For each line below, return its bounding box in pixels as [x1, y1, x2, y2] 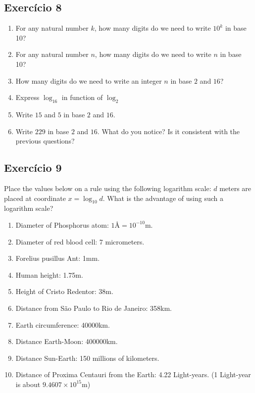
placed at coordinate [4, 193, 66, 203]
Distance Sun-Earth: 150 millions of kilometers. [15, 352, 159, 363]
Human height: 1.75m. [15, 269, 83, 280]
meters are [219, 183, 252, 193]
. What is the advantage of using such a [102, 193, 224, 203]
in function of [61, 92, 103, 102]
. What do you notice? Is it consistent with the [97, 126, 240, 136]
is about [15, 379, 41, 389]
